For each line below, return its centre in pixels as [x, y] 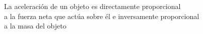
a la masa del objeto [35, 26]
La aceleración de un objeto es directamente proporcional [92, 6]
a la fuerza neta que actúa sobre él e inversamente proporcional [102, 16]
